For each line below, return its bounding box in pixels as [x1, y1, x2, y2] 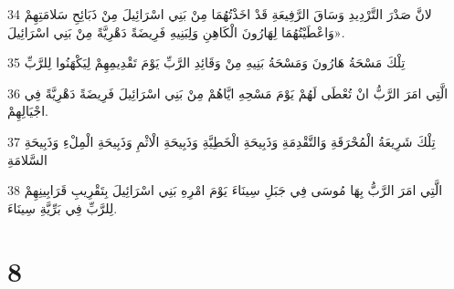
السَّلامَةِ [7, 150, 48, 169]
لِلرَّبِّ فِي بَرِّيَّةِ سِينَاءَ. [7, 198, 118, 217]
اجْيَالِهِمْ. [7, 101, 48, 120]
